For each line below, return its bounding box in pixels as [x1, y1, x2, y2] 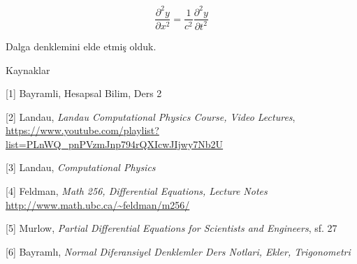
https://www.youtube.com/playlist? [6, 123, 159, 138]
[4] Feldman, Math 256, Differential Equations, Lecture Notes [6, 184, 268, 198]
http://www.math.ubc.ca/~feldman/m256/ [6, 197, 190, 212]
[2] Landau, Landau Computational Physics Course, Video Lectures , [6, 109, 296, 124]
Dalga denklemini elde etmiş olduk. [6, 38, 156, 53]
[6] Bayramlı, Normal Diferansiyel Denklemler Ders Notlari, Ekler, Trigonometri [6, 244, 351, 258]
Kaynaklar [6, 62, 50, 77]
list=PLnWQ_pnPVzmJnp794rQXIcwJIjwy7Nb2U [6, 136, 224, 151]
